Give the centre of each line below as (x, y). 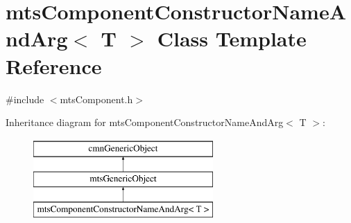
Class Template (232, 38)
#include (25, 99)
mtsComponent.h (96, 99)
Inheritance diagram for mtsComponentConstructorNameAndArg (145, 122)
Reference (54, 65)
